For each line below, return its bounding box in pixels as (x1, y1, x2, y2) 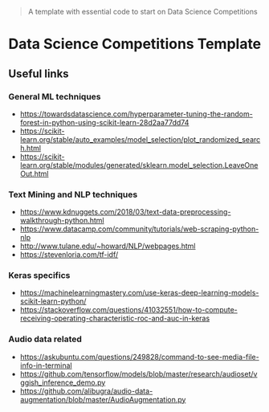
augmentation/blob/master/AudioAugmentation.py (19, 394, 186, 404)
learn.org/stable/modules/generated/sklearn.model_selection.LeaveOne (19, 160, 259, 169)
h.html (19, 143, 42, 153)
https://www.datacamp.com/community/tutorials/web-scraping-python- (19, 224, 259, 234)
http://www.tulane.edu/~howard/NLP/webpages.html (19, 241, 196, 251)
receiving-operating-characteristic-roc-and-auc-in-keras (19, 313, 210, 324)
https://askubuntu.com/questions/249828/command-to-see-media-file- (19, 352, 259, 361)
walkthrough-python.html (19, 216, 104, 226)
